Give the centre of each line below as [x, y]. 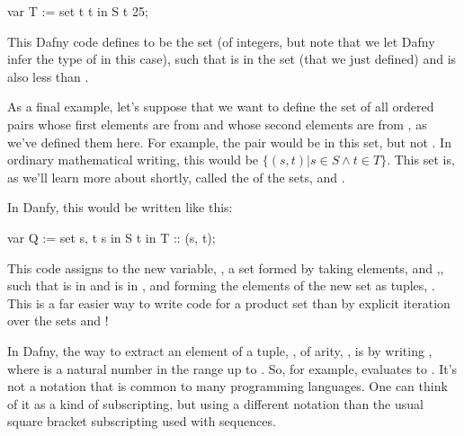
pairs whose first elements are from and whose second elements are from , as [217, 124]
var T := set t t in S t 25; [78, 11]
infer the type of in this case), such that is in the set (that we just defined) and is [232, 59]
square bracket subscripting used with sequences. [142, 421]
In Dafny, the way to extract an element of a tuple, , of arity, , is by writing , [220, 350]
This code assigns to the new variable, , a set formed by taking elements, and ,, [226, 267]
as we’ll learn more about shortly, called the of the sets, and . [176, 177]
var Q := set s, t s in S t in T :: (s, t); [112, 237]
